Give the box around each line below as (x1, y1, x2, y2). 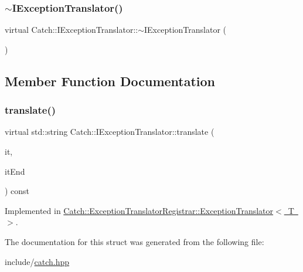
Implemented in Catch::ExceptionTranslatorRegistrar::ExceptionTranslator (5, 204, 274, 216)
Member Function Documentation (5, 72, 216, 90)
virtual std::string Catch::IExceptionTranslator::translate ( (5, 125, 215, 138)
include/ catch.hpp (5, 255, 70, 267)
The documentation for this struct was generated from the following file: (5, 235, 264, 247)
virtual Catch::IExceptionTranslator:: (5, 23, 138, 36)
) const (5, 185, 30, 197)
